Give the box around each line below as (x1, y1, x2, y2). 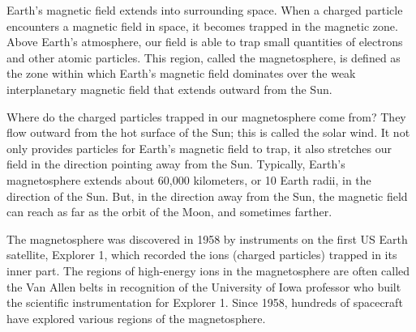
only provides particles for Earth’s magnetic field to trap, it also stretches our (6, 139, 392, 156)
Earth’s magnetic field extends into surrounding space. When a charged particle (6, 2, 403, 18)
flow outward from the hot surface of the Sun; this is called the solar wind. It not (6, 124, 410, 141)
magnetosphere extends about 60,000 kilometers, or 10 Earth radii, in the (6, 171, 371, 188)
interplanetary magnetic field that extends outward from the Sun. (6, 80, 332, 97)
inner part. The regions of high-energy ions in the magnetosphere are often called (6, 262, 410, 279)
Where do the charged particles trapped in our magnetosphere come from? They (6, 108, 406, 125)
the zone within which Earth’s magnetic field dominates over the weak (6, 65, 356, 82)
